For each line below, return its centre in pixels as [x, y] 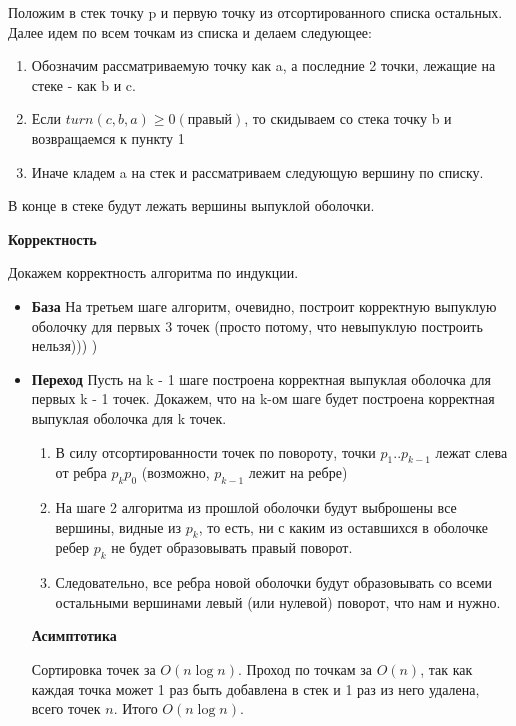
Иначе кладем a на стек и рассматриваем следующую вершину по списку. [257, 171]
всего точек [66, 708]
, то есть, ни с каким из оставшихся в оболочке [343, 526]
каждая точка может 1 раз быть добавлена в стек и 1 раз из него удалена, [255, 688]
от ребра [81, 472]
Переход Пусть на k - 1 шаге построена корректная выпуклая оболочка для [261, 378]
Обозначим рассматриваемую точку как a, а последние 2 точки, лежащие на [263, 65]
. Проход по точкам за [304, 669]
